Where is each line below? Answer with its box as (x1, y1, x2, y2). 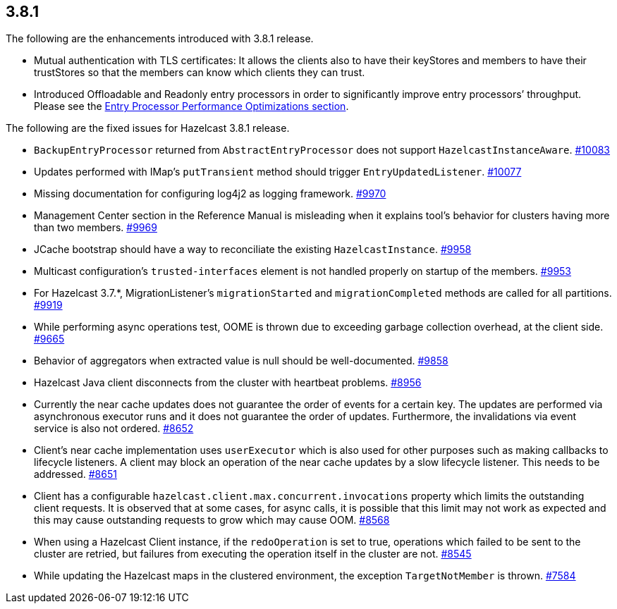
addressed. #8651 (34, 468, 117, 481)
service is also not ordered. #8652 (34, 422, 194, 435)
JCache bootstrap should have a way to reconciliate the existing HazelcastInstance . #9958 (34, 243, 472, 256)
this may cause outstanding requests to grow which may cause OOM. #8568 (34, 514, 390, 527)
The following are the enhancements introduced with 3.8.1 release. (6, 32, 314, 45)
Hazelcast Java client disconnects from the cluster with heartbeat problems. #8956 (34, 376, 422, 389)
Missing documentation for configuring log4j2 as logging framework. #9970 (34, 187, 386, 200)
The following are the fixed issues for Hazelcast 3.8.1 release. (6, 122, 290, 135)
